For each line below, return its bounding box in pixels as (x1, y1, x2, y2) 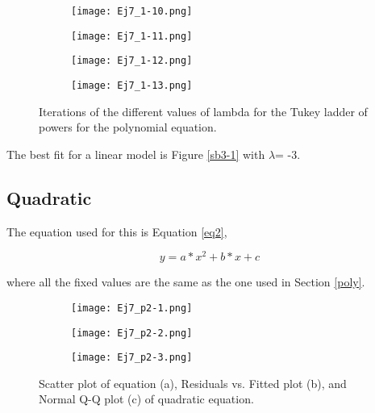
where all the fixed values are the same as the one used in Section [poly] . (6, 273, 365, 290)
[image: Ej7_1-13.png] (71, 79, 193, 91)
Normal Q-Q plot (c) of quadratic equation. (39, 390, 254, 407)
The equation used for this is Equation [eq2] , (6, 223, 227, 240)
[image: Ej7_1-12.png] (71, 55, 193, 67)
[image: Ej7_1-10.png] (71, 6, 193, 17)
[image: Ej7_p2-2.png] (71, 327, 193, 339)
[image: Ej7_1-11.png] (71, 30, 193, 42)
